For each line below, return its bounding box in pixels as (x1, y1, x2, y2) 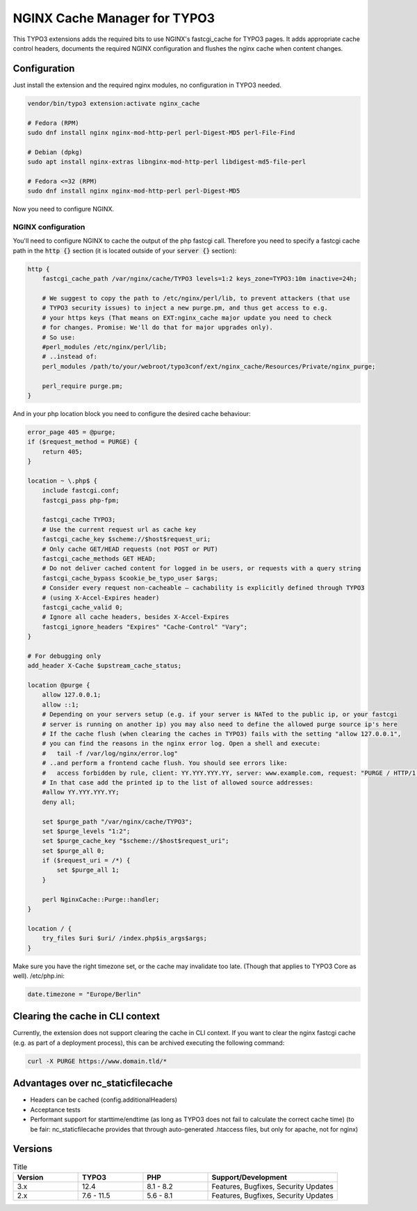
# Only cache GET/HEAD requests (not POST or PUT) (42, 545, 218, 553)
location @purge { (27, 682, 90, 689)
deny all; (42, 798, 76, 806)
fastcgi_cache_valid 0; (42, 603, 123, 611)
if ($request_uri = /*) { (42, 856, 131, 865)
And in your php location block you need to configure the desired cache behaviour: (13, 409, 251, 417)
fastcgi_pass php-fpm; (42, 496, 120, 504)
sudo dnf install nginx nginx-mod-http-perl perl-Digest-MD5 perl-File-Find (27, 129, 295, 136)
